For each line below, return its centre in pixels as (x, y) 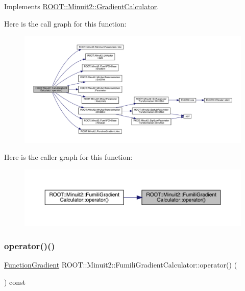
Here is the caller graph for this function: (68, 157)
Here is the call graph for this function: (65, 23)
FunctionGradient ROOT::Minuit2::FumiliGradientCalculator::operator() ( (121, 265)
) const (15, 282)
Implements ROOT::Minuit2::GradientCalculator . (82, 6)
